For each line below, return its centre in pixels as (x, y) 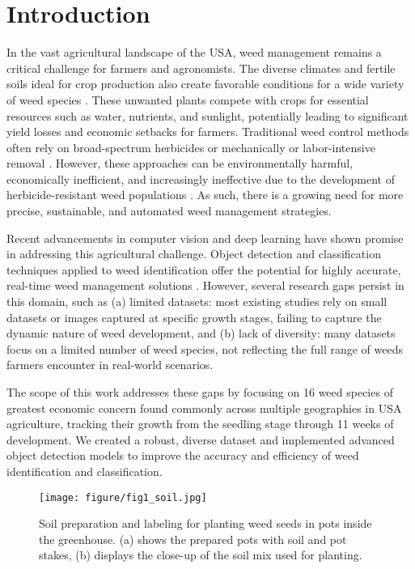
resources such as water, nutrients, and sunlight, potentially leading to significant (207, 115)
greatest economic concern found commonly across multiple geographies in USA (204, 408)
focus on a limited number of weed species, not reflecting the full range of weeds (205, 348)
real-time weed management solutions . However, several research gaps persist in (205, 285)
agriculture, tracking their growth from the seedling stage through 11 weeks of (200, 424)
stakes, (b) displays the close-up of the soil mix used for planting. (201, 555)
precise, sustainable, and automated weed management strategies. (169, 211)
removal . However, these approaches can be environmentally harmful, (180, 163)
